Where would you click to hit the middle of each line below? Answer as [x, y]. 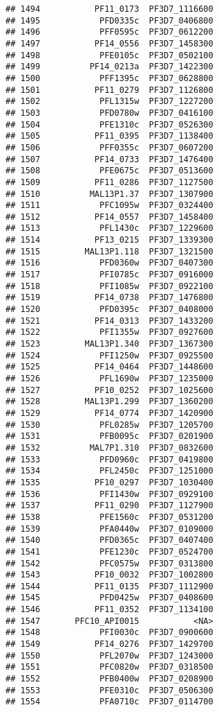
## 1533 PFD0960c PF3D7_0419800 [109, 459]
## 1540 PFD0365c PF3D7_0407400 [109, 540]
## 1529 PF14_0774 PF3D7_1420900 [109, 413]
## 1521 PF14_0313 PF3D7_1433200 [109, 321]
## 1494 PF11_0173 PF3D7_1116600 [109, 9]
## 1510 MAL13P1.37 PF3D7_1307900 [109, 194]
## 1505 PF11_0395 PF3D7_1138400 [109, 136]
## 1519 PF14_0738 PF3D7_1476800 [109, 298]
